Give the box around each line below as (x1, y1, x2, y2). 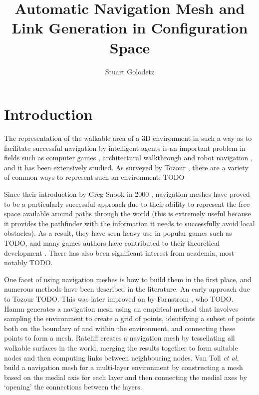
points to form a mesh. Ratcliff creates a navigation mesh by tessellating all (4, 333, 235, 343)
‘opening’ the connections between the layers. (4, 382, 142, 392)
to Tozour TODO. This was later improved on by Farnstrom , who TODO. (4, 293, 234, 304)
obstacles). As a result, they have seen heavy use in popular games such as (4, 228, 232, 238)
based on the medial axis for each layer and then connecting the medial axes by (4, 372, 247, 382)
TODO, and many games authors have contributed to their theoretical (4, 237, 220, 248)
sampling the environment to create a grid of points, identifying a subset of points (4, 313, 255, 324)
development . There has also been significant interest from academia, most (4, 247, 235, 258)
